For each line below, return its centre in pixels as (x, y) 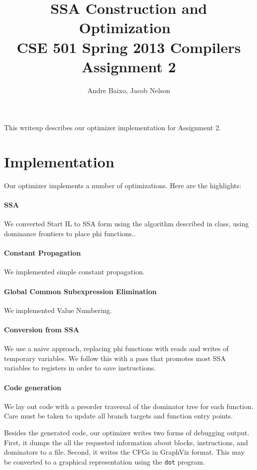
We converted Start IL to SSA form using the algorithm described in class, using (127, 224)
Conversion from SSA (42, 329)
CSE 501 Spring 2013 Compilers (129, 47)
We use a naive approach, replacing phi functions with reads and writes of (116, 348)
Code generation (33, 387)
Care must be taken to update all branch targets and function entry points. (119, 416)
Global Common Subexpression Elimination (80, 291)
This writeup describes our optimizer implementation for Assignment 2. (113, 128)
